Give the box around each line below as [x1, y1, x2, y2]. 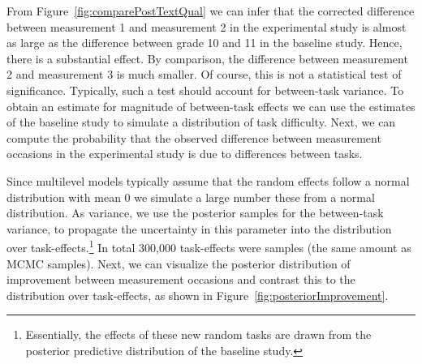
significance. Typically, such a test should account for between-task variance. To [6, 81, 404, 98]
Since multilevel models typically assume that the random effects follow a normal [6, 172, 410, 189]
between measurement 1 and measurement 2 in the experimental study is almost [6, 18, 407, 35]
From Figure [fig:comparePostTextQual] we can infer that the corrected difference [6, 2, 415, 19]
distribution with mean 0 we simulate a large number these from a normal [6, 188, 375, 205]
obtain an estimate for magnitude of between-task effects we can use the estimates [6, 97, 416, 114]
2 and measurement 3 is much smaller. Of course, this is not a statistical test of [6, 66, 402, 83]
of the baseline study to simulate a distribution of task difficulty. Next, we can [6, 113, 396, 131]
